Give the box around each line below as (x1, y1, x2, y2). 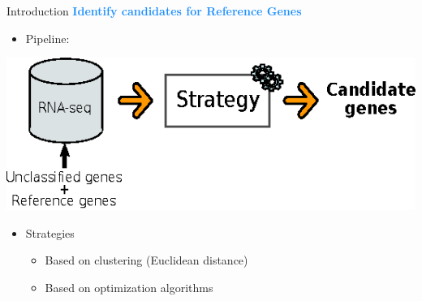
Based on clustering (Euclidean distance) (45, 252, 248, 269)
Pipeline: (25, 29, 70, 46)
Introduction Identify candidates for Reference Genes (6, 2, 302, 19)
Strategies (25, 224, 75, 241)
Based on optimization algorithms (45, 279, 213, 296)
